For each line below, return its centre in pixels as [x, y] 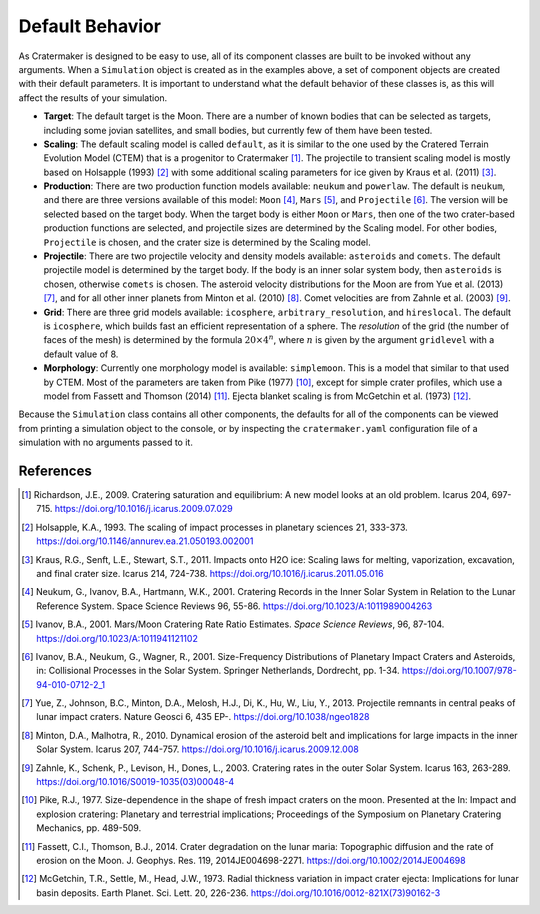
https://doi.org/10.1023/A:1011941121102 [117, 638]
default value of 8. [81, 354]
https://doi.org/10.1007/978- [459, 671]
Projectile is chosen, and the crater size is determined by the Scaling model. [207, 242]
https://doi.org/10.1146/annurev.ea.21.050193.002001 [145, 541]
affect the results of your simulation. [93, 97]
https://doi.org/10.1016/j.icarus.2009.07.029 [144, 509]
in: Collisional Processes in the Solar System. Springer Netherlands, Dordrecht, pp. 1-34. [218, 671]
